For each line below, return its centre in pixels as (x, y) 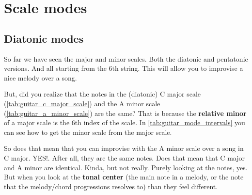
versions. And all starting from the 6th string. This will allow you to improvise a (124, 68)
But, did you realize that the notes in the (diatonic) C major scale (102, 94)
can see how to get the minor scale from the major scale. (88, 132)
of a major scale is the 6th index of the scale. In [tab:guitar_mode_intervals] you (125, 122)
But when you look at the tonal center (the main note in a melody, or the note (124, 177)
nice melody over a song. (40, 77)
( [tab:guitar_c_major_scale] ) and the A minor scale (82, 103)
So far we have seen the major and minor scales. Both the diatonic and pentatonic (126, 58)
